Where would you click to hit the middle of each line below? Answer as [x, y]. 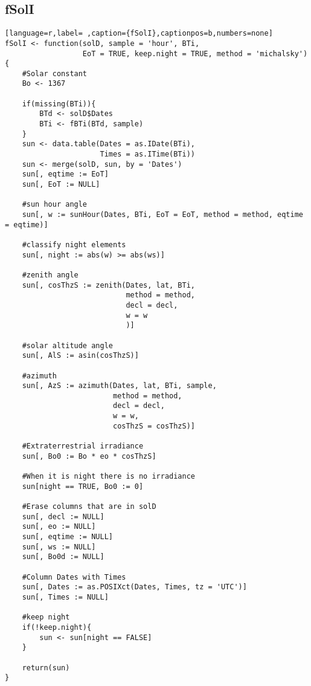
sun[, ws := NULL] [59, 547]
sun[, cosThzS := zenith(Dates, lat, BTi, [108, 285]
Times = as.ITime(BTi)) [147, 154]
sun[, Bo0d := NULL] [63, 557]
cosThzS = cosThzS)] [154, 426]
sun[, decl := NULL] [63, 516]
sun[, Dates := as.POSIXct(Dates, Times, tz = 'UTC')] [134, 587]
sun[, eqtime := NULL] [67, 537]
